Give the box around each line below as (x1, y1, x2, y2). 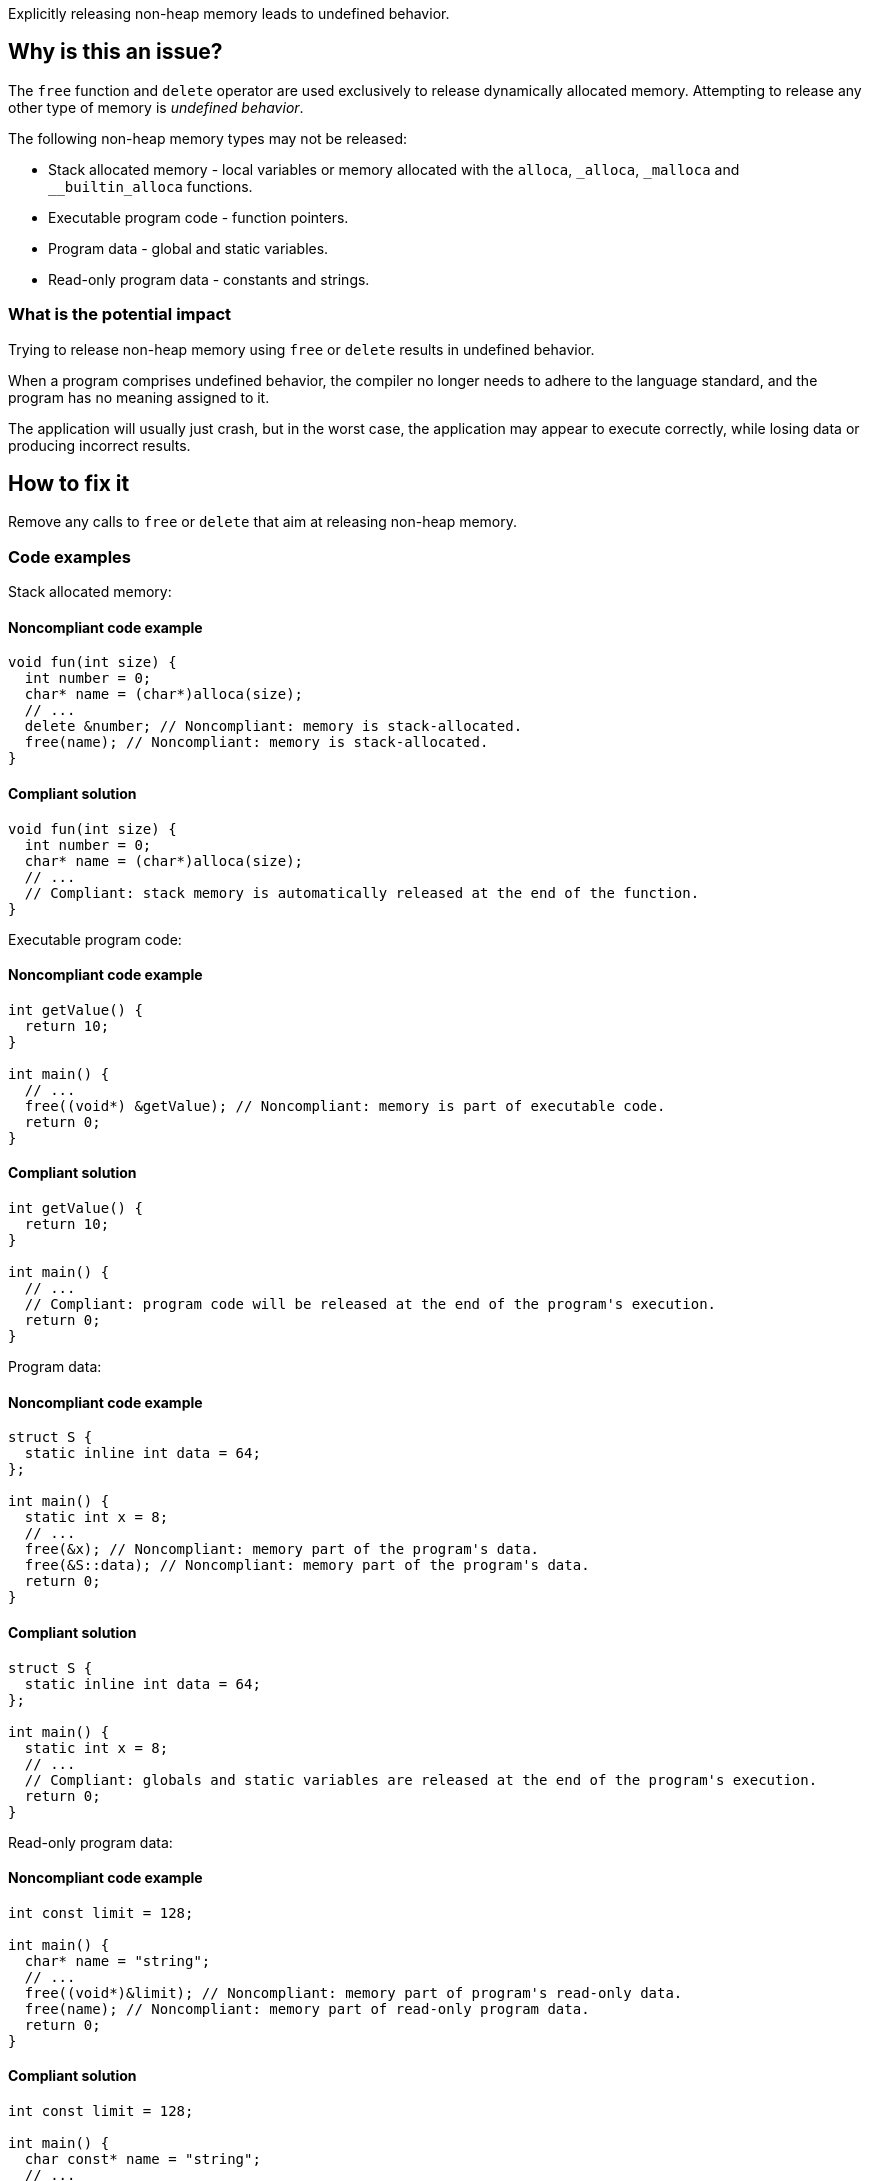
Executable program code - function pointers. (48, 208, 349, 226)
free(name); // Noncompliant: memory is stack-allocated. (24, 734, 489, 751)
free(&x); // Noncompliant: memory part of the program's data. (24, 1541, 540, 1558)
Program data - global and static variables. (48, 239, 329, 257)
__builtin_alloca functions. (48, 177, 253, 195)
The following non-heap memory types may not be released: (8, 129, 408, 147)
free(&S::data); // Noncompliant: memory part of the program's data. (24, 1557, 590, 1574)
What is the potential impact (8, 304, 232, 325)
